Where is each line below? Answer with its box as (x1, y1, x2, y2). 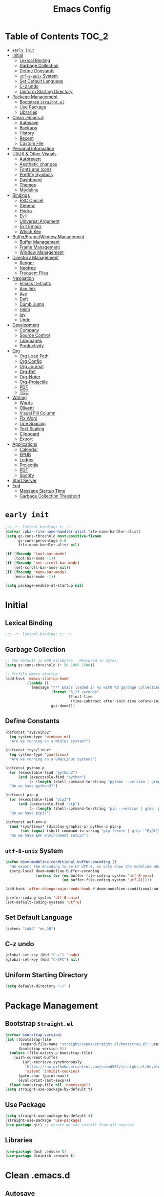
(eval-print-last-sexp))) (18, 1078, 71, 1083)
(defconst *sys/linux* (5, 748, 51, 753)
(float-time (68, 694, 93, 699)
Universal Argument (19, 218, 60, 224)
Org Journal (19, 363, 44, 369)
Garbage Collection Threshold (19, 493, 81, 499)
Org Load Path (19, 353, 49, 359)
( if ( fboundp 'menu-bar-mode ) (5, 570, 67, 575)
